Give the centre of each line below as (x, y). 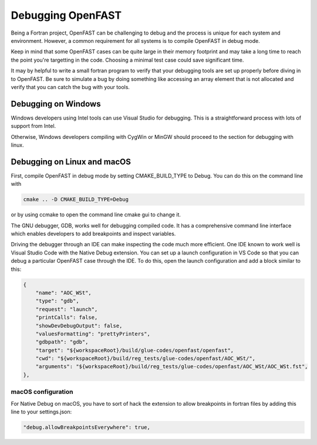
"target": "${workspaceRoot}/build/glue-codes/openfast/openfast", (135, 350)
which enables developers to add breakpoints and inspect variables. (93, 234)
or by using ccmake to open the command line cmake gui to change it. (96, 215)
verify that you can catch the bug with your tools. (70, 87)
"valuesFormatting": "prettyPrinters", (93, 334)
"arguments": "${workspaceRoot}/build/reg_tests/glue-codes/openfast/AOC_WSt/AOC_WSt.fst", (172, 367)
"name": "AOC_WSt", (64, 293)
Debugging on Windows (56, 103)
